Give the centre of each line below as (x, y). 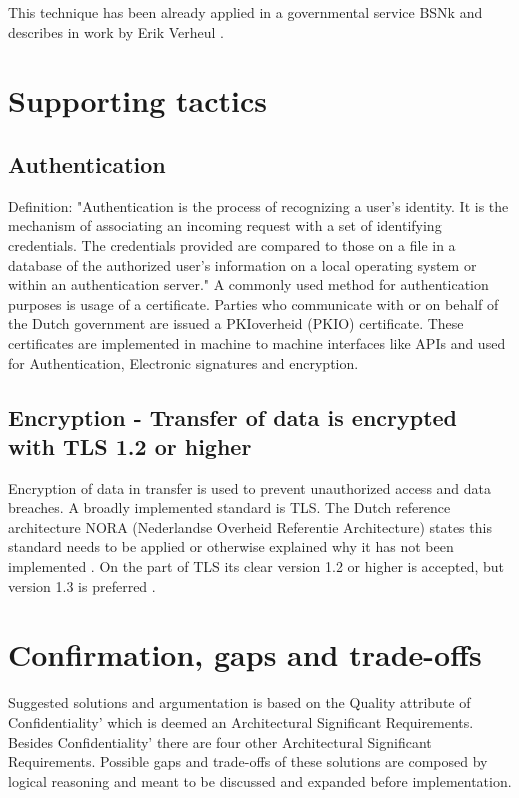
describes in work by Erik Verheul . (116, 31)
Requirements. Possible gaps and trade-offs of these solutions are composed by (248, 761)
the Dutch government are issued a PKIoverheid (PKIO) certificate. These (236, 323)
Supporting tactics (137, 100)
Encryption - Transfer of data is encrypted (233, 416)
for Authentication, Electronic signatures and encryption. (183, 362)
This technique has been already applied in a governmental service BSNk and (245, 12)
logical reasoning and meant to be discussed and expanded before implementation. (260, 780)
